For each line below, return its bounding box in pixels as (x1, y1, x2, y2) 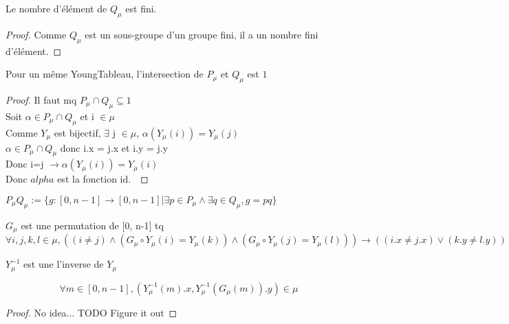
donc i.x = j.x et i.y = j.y (60, 140, 169, 154)
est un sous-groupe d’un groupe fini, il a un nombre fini (85, 27, 318, 41)
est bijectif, (54, 125, 101, 139)
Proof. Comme (6, 27, 67, 41)
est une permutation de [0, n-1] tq (21, 218, 164, 232)
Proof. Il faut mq (6, 92, 77, 106)
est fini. (125, 1, 157, 15)
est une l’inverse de (23, 257, 104, 271)
